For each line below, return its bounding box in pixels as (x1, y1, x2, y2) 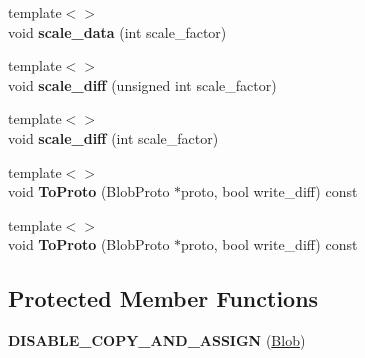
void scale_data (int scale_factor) (8, 21, 227, 42)
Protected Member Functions (8, 283, 319, 314)
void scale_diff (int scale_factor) (8, 127, 219, 148)
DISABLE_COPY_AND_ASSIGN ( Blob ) (8, 330, 306, 351)
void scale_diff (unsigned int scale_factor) (8, 74, 277, 95)
